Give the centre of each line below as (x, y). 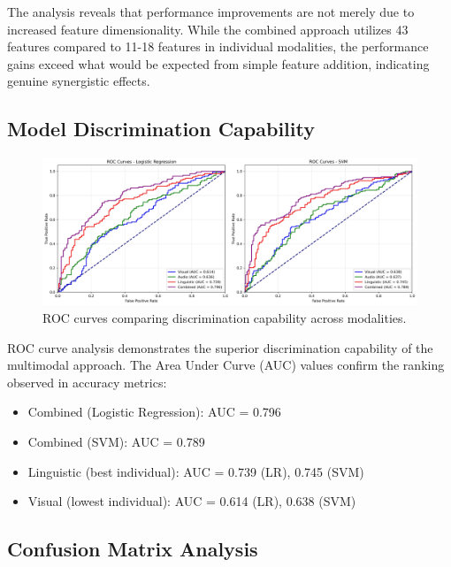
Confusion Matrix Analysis (133, 549)
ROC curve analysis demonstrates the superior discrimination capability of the (220, 347)
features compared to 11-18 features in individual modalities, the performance (218, 46)
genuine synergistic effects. (79, 81)
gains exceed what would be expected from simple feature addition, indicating (218, 63)
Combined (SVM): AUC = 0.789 (116, 442)
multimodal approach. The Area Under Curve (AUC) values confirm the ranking (226, 365)
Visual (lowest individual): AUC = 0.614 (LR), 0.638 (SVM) (192, 501)
